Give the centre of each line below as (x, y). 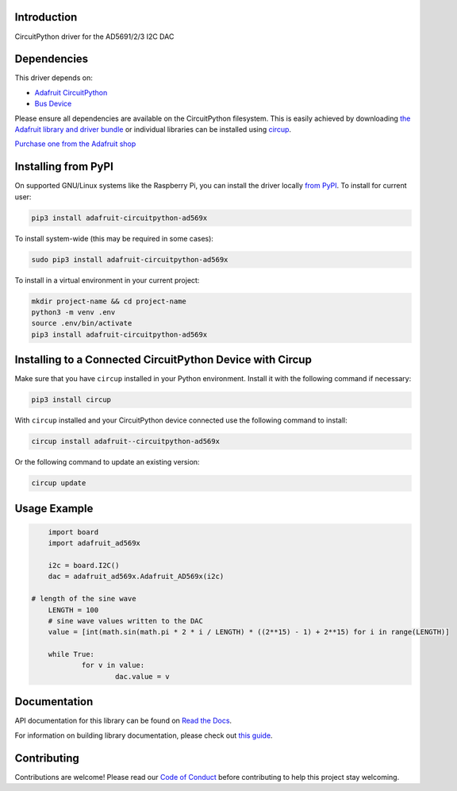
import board (73, 532)
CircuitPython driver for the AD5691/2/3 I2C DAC (94, 37)
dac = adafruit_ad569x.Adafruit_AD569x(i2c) (136, 577)
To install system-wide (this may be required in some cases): (114, 238)
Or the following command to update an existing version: (107, 462)
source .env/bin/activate (82, 323)
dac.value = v (142, 676)
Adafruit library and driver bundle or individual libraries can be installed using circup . (153, 129)
